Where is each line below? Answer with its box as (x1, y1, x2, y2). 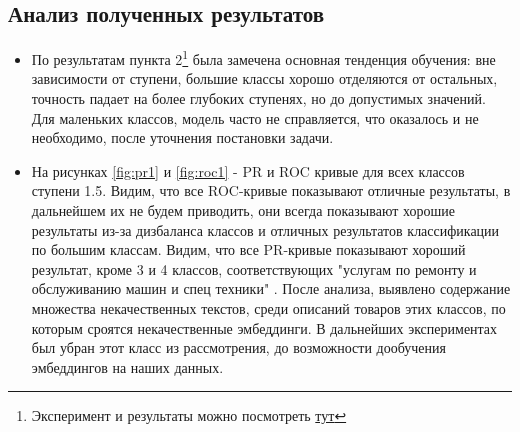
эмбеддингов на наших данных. (31, 356, 224, 377)
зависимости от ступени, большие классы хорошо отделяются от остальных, (31, 68, 498, 89)
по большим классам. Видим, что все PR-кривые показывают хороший (31, 239, 466, 260)
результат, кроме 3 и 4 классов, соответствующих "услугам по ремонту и (31, 258, 477, 279)
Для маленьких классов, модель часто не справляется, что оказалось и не (31, 107, 479, 128)
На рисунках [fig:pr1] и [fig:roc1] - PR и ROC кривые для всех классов (31, 160, 465, 181)
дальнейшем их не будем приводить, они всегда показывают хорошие (31, 200, 455, 221)
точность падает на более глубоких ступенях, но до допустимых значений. (31, 88, 486, 109)
